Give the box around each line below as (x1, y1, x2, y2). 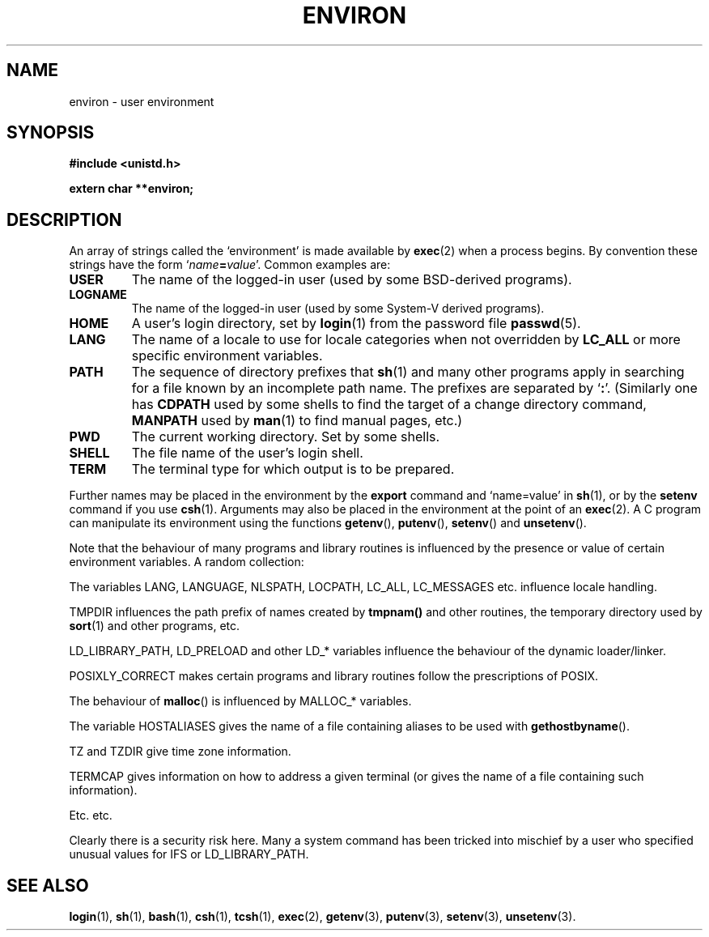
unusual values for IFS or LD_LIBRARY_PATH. (69, 847, 309, 862)
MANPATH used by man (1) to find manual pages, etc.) (131, 412, 463, 429)
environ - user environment (69, 94, 214, 109)
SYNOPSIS (6, 122, 95, 143)
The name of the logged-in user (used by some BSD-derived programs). (131, 271, 572, 288)
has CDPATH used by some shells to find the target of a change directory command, (131, 396, 647, 413)
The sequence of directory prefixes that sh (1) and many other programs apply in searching (131, 364, 685, 381)
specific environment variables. (131, 347, 323, 364)
